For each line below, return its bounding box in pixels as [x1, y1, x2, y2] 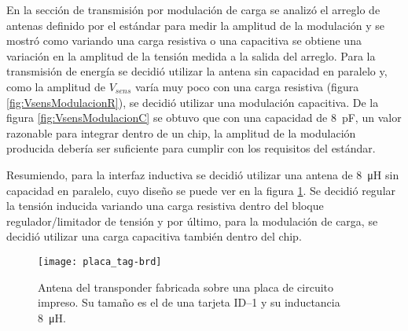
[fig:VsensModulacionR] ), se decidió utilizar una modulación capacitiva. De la [6, 94, 379, 110]
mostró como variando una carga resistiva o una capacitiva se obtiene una [6, 32, 362, 49]
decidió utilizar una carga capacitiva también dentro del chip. [6, 228, 302, 245]
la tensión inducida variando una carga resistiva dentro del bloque [6, 197, 324, 214]
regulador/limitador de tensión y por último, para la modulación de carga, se [6, 212, 378, 229]
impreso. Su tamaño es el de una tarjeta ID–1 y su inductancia [38, 294, 340, 311]
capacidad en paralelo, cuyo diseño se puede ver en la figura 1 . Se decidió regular [6, 182, 396, 198]
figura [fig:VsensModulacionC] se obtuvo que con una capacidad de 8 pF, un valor [6, 109, 402, 126]
